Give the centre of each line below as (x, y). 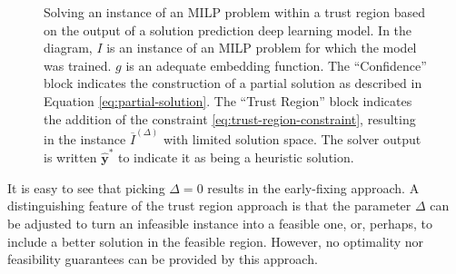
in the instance (85, 138)
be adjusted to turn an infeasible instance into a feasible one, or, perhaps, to (220, 223)
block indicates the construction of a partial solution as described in (233, 83)
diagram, (68, 48)
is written (70, 157)
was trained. (78, 65)
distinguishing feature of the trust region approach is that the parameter (209, 205)
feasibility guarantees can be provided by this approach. (163, 259)
